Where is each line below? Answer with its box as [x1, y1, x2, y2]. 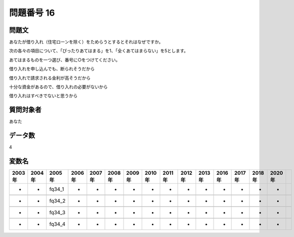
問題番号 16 [9, 7, 55, 18]
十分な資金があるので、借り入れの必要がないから [9, 84, 108, 90]
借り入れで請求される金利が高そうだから [9, 75, 91, 81]
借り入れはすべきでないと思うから [9, 93, 78, 99]
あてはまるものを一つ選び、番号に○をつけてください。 [9, 57, 120, 63]
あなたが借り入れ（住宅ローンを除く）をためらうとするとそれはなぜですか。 [9, 39, 164, 45]
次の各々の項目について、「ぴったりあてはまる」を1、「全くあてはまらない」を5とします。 [9, 48, 189, 54]
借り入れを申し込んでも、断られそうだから [9, 66, 95, 72]
